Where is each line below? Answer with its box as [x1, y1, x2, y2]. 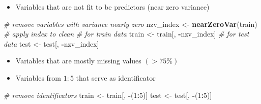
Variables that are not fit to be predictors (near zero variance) [15, 2, 210, 12]
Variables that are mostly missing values [15, 55, 141, 66]
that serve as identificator [76, 72, 156, 83]
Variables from [15, 72, 62, 83]
